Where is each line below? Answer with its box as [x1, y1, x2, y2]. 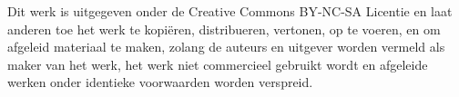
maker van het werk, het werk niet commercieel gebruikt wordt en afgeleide [7, 54, 428, 73]
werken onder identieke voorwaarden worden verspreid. [7, 73, 313, 92]
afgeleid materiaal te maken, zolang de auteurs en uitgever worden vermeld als [7, 37, 445, 56]
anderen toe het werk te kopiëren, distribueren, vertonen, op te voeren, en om [7, 19, 441, 38]
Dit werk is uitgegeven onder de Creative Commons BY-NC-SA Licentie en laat [7, 2, 453, 20]
